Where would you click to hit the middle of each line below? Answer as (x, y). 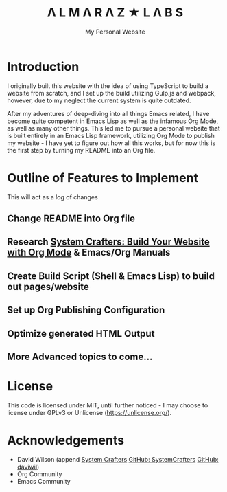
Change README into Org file (71, 219)
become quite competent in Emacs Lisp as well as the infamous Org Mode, (112, 121)
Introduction (43, 66)
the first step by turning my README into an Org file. (81, 150)
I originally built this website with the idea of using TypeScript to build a (108, 86)
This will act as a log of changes (52, 197)
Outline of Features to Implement (103, 178)
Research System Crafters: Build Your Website (109, 242)
